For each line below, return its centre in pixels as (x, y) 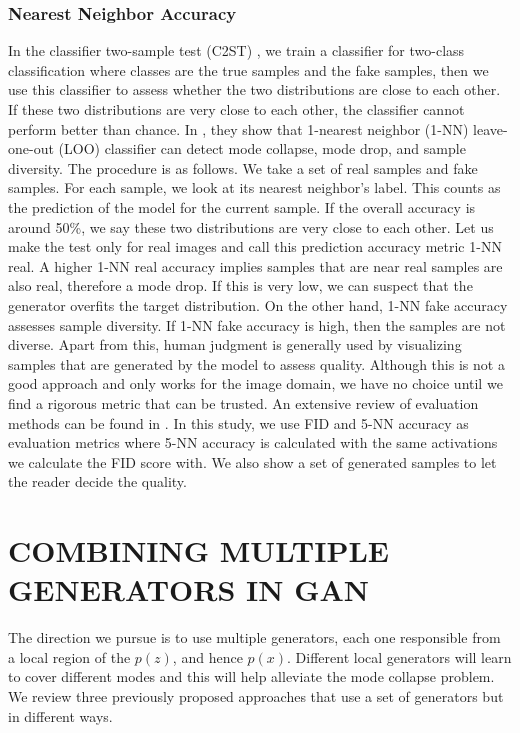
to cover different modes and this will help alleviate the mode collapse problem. (251, 676)
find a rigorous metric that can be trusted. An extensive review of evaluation (243, 402)
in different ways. (60, 715)
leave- (490, 128)
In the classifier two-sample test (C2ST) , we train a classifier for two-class (236, 50)
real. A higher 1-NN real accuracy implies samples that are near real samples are (255, 265)
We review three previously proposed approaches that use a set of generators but (256, 695)
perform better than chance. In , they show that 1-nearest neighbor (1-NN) (238, 128)
